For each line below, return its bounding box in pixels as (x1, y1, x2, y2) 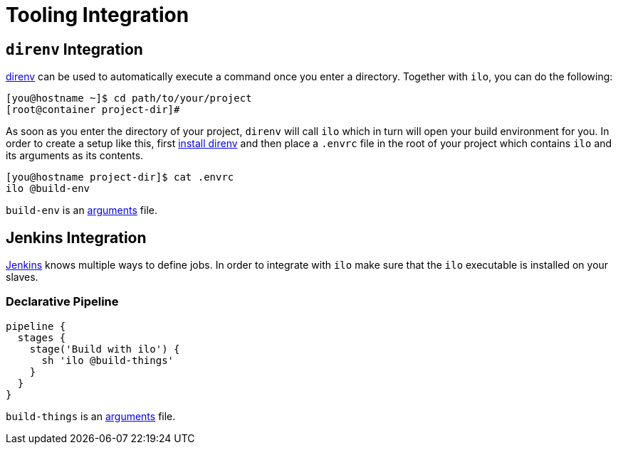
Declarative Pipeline (6, 294, 119, 309)
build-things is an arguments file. (6, 409, 176, 422)
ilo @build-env (6, 183, 90, 195)
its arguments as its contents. (6, 149, 144, 162)
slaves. (6, 271, 38, 284)
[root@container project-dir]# (6, 104, 180, 116)
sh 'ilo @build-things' (41, 354, 174, 366)
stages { (17, 331, 66, 343)
